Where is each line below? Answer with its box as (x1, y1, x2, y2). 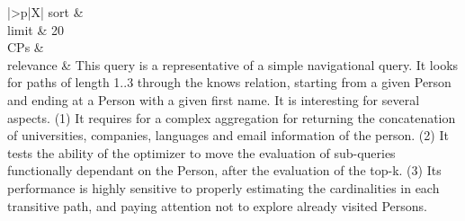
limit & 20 (7, 20, 64, 39)
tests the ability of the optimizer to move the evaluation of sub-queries (7, 143, 396, 162)
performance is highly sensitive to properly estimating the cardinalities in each (7, 178, 440, 197)
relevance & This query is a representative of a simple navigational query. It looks (7, 55, 459, 74)
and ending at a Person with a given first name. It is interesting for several (7, 90, 420, 109)
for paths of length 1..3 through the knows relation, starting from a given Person (7, 73, 452, 92)
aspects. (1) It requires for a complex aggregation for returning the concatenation (7, 108, 456, 127)
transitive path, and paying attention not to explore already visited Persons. (7, 196, 427, 215)
